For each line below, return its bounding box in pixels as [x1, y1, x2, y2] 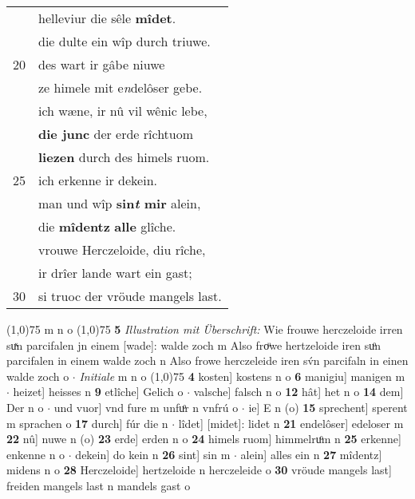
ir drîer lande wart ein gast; [38, 263, 192, 282]
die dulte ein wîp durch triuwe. [38, 32, 211, 50]
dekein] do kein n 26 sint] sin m [75, 446, 231, 462]
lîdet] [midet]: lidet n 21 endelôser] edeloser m [178, 414, 404, 431]
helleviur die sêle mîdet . [38, 9, 176, 27]
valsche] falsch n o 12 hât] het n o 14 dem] [193, 383, 404, 400]
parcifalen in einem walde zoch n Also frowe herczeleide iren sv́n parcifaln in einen [6, 352, 409, 369]
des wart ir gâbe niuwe [38, 55, 165, 73]
